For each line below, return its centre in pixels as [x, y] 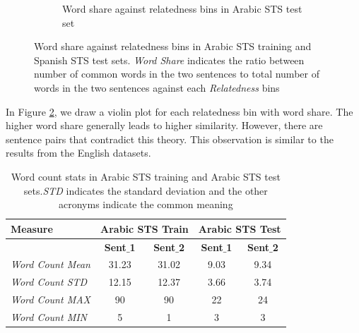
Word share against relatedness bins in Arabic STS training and [173, 46]
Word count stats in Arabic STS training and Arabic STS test [146, 176]
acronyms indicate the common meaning [146, 204]
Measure [32, 228]
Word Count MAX [51, 299]
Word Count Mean [51, 264]
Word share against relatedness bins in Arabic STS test [182, 8]
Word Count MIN [49, 316]
